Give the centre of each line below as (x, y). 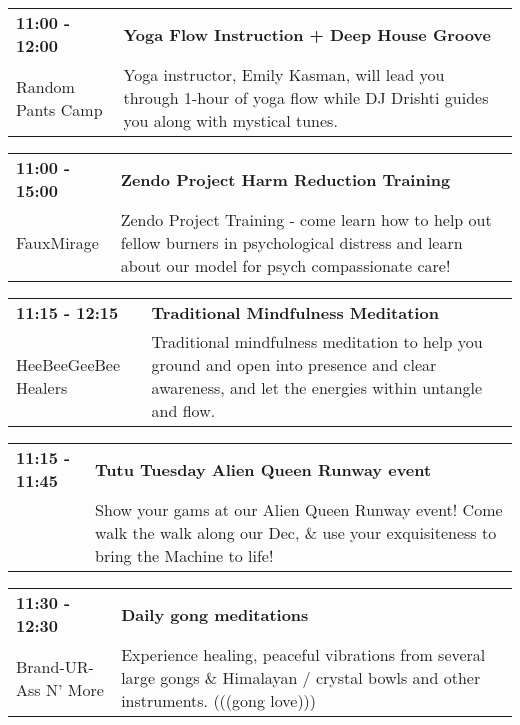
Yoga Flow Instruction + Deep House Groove (307, 34)
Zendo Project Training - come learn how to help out (306, 219)
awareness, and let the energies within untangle (317, 387)
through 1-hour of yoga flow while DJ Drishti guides (306, 97)
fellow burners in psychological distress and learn (291, 242)
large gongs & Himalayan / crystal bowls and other (301, 677)
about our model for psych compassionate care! (285, 265)
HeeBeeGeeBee (68, 364)
